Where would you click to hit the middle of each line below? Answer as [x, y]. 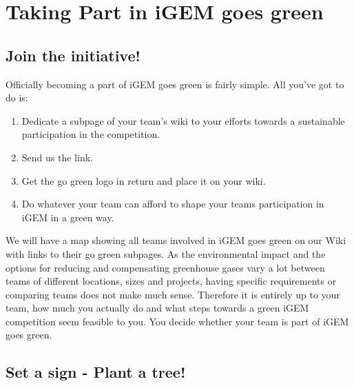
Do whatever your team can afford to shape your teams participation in [173, 204]
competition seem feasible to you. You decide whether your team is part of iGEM [177, 321]
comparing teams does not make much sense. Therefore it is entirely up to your [173, 294]
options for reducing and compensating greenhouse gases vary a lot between [165, 267]
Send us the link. [57, 157]
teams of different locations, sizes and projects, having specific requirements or [171, 281]
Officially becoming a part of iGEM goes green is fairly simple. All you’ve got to [175, 84]
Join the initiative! [73, 55]
